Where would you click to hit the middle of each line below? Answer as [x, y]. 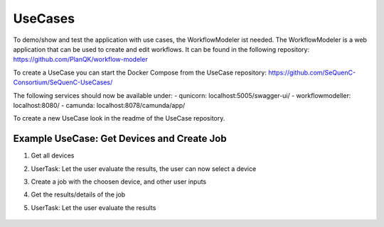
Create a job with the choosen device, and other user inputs [118, 182]
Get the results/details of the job [78, 194]
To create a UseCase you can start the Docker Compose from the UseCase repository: [140, 72]
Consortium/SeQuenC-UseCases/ [63, 82]
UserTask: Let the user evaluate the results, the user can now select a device [144, 168]
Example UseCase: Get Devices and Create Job [120, 139]
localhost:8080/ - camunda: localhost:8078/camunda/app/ [99, 105]
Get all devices [53, 155]
